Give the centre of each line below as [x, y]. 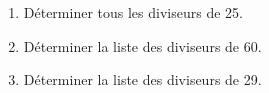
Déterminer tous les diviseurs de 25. [133, 12]
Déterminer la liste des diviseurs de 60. [142, 45]
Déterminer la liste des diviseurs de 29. [142, 79]
